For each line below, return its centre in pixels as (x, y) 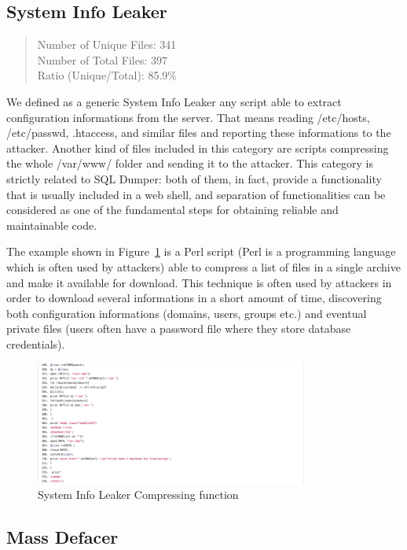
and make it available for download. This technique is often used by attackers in (199, 282)
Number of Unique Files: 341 (107, 44)
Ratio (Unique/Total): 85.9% (107, 75)
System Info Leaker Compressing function (138, 495)
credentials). (36, 343)
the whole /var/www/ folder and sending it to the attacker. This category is (190, 163)
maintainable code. (52, 225)
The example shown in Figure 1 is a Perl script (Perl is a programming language (201, 251)
